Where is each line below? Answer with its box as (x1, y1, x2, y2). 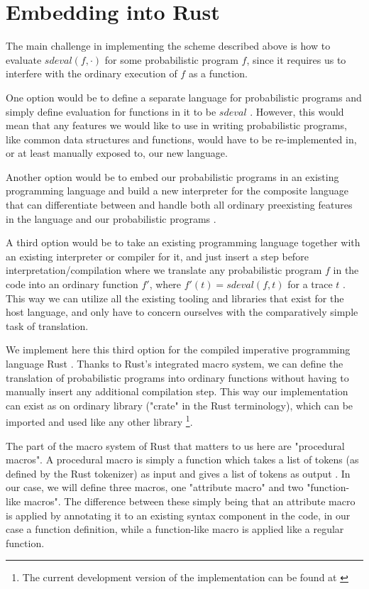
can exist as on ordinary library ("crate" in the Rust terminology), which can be (6, 397, 353, 412)
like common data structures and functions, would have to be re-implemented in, (6, 131, 357, 146)
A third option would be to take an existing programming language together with (6, 235, 360, 250)
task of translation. (6, 318, 89, 333)
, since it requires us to (246, 52, 346, 67)
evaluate (6, 52, 42, 67)
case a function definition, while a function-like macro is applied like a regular (6, 522, 344, 536)
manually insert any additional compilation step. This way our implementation (6, 384, 348, 399)
